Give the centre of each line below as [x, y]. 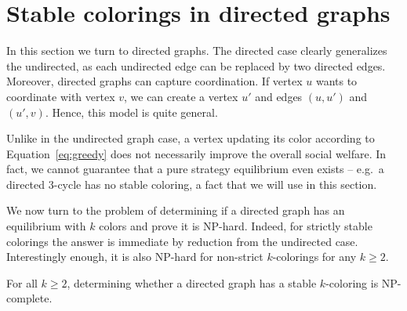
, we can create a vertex [181, 96]
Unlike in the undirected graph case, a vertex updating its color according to [191, 138]
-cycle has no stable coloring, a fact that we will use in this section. [215, 184]
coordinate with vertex [61, 96]
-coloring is [352, 282]
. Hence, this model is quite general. [131, 112]
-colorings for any [314, 257]
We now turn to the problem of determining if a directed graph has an [176, 210]
